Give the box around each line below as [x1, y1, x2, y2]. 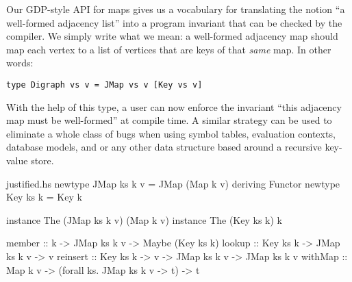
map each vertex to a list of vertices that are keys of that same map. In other [6, 42, 331, 56]
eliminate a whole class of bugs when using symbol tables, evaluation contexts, [6, 126, 336, 140]
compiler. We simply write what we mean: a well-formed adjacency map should [6, 29, 338, 43]
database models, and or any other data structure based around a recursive [6, 140, 322, 154]
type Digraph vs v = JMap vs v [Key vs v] [6, 79, 203, 90]
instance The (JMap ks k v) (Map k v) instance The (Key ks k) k [6, 212, 282, 227]
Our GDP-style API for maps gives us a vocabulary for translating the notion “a [6, 2, 345, 16]
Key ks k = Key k [6, 190, 82, 204]
